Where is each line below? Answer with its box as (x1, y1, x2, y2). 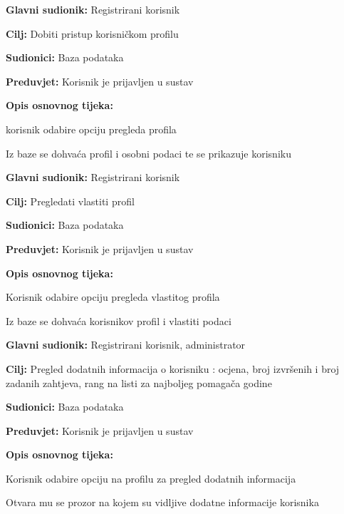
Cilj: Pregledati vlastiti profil (6, 193, 135, 208)
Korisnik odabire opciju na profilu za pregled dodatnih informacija (6, 471, 296, 485)
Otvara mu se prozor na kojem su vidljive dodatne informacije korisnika (6, 495, 319, 510)
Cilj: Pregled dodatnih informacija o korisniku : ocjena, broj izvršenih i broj (6, 361, 340, 376)
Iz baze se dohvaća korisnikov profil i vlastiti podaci (6, 313, 231, 328)
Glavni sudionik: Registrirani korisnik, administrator (6, 337, 246, 352)
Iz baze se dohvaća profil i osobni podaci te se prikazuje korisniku (6, 145, 291, 160)
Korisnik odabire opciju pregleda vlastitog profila (6, 289, 220, 304)
